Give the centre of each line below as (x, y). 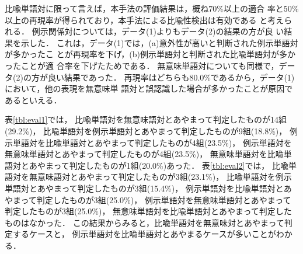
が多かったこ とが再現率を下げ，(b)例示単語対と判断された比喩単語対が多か (150, 54)
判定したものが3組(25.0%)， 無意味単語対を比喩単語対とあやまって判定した (148, 211)
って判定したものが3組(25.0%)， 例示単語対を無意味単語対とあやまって (156, 199)
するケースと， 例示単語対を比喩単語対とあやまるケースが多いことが (144, 234)
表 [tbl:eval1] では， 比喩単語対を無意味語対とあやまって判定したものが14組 (146, 119)
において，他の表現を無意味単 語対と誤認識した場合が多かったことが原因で (149, 88)
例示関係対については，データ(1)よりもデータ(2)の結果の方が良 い (158, 31)
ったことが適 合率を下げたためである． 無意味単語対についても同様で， (142, 65)
